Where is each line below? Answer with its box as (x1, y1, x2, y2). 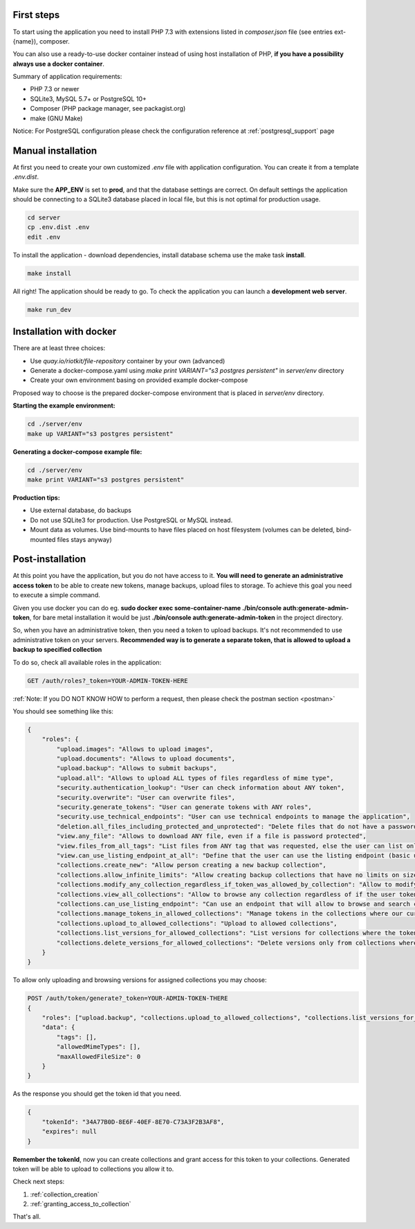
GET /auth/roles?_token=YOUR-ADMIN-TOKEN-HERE (27, 677, 188, 684)
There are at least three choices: (12, 344, 106, 352)
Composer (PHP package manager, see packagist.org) (30, 104, 186, 113)
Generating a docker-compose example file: (12, 447, 142, 456)
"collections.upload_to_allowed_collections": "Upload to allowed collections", (56, 919, 338, 927)
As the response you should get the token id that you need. (12, 1090, 182, 1098)
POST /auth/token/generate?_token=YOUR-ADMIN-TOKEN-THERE (27, 994, 228, 1003)
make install (27, 269, 72, 277)
